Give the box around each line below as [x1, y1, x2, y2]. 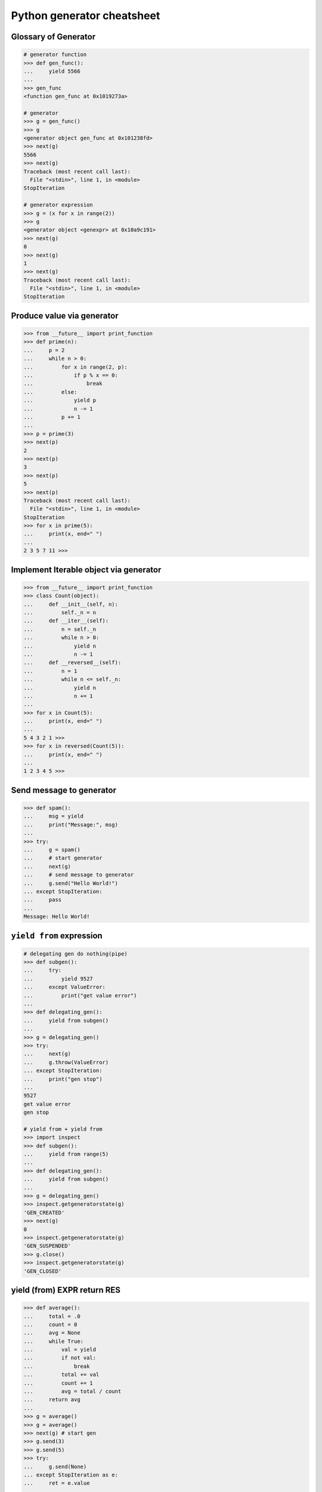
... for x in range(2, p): [23, 363, 128, 370]
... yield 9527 [23, 975, 94, 982]
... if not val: [23, 1355, 97, 1361]
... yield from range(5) [23, 1151, 109, 1158]
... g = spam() [23, 846, 80, 853]
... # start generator [23, 855, 103, 862]
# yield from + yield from [23, 1126, 103, 1132]
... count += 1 [23, 1379, 94, 1386]
